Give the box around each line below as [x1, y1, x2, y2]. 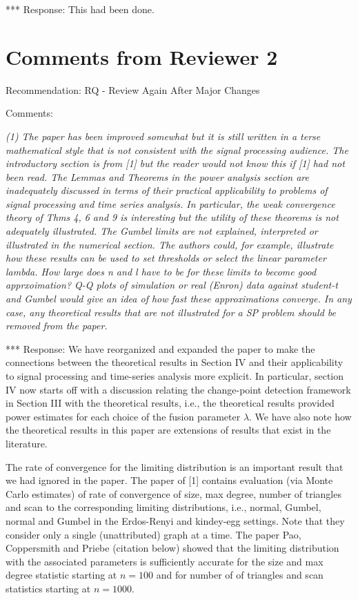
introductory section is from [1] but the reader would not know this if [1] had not [6, 156, 345, 171]
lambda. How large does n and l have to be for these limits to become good [6, 264, 317, 278]
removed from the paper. [6, 318, 108, 333]
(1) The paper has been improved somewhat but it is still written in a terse [6, 128, 321, 143]
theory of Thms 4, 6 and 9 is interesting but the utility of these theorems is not [6, 210, 339, 224]
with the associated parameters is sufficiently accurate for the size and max [6, 554, 324, 568]
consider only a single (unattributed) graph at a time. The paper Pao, [6, 527, 301, 541]
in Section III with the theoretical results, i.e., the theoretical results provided [6, 396, 335, 410]
